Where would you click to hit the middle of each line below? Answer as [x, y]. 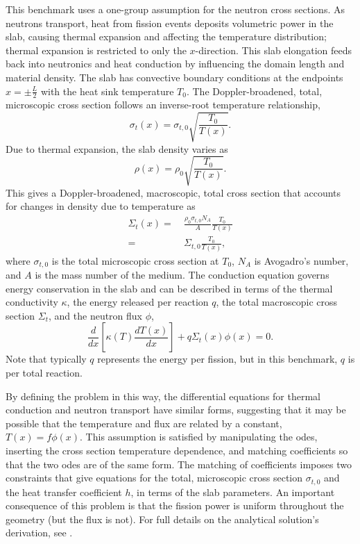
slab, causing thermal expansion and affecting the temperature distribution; [166, 36]
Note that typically [46, 359]
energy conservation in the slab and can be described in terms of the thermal [169, 288]
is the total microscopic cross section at [135, 260]
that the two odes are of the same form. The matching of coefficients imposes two [179, 464]
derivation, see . [39, 533]
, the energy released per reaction [138, 302]
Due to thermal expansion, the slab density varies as [117, 148]
